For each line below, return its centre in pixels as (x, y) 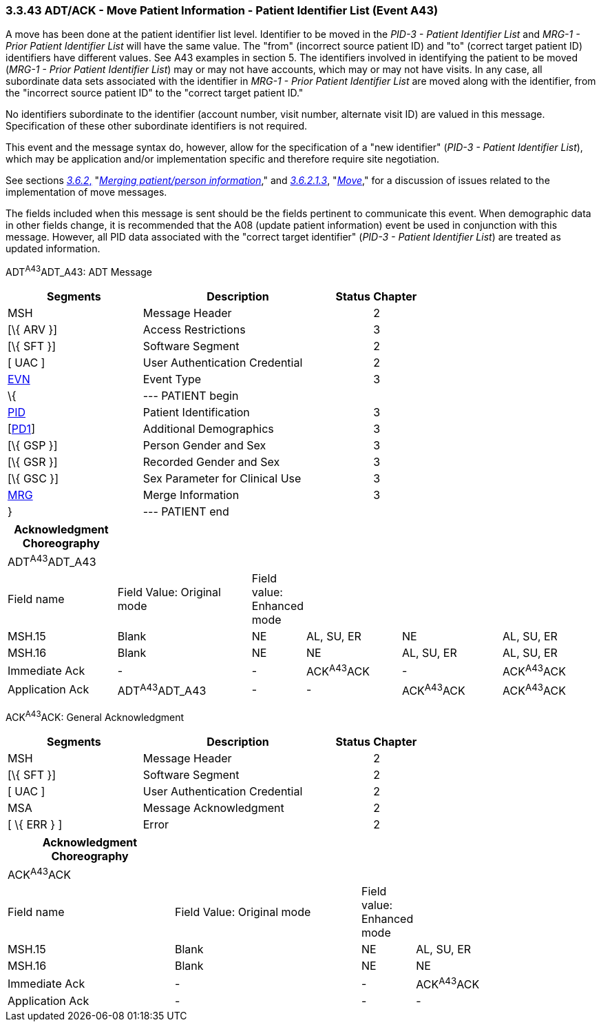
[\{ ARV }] (33, 330)
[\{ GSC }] (33, 479)
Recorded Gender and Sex (211, 462)
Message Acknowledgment (213, 807)
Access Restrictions (194, 330)
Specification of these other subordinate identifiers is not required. (157, 126)
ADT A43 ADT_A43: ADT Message (79, 271)
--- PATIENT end (186, 512)
